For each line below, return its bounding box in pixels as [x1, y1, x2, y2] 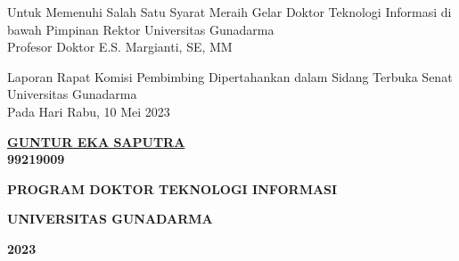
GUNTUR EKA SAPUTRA [7, 132, 185, 151]
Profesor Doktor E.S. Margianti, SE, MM [7, 37, 233, 56]
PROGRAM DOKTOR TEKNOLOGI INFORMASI [7, 179, 338, 198]
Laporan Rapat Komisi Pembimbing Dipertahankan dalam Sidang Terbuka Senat [7, 67, 453, 86]
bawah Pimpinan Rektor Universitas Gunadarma [7, 20, 275, 38]
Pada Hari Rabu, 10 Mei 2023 [7, 102, 170, 120]
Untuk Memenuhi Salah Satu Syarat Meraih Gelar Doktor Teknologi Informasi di [7, 3, 452, 20]
